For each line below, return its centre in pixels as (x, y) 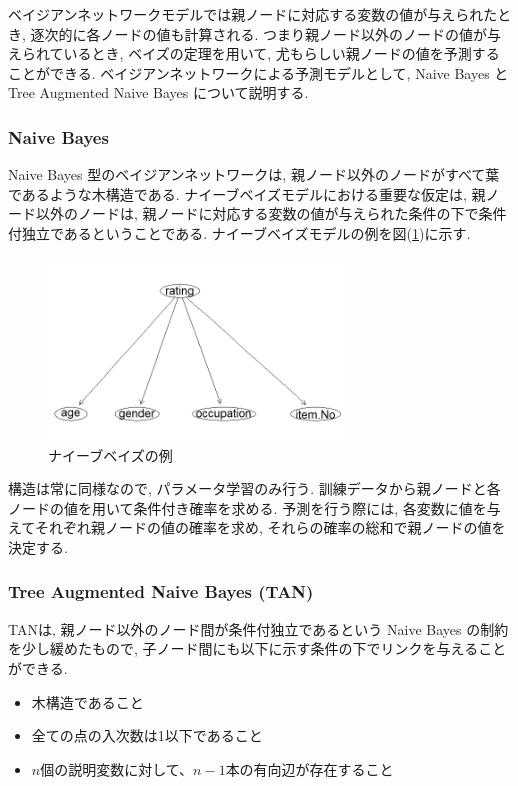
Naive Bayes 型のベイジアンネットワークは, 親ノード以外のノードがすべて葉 (254, 174)
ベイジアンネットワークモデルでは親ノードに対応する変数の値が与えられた (253, 14)
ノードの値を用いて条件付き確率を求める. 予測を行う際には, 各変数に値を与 (254, 507)
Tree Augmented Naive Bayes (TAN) (161, 591)
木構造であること (87, 701)
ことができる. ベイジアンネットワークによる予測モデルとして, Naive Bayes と (258, 72)
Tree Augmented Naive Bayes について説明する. (158, 92)
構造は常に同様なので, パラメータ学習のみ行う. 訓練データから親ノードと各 (254, 488)
